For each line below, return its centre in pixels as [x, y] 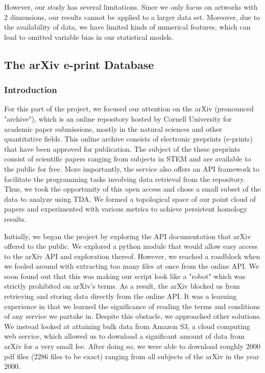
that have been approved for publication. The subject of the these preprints [122, 148]
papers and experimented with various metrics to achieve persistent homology [126, 209]
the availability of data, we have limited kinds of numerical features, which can [127, 27]
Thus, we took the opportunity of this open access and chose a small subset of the [132, 189]
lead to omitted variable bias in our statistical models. [89, 37]
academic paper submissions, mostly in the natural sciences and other [113, 129]
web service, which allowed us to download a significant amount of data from [124, 336]
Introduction [31, 90]
